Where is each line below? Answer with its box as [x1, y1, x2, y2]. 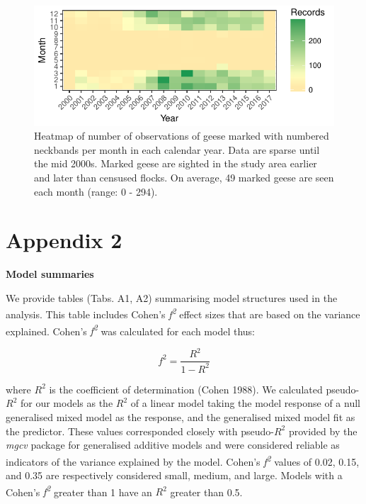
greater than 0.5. [170, 484, 243, 499]
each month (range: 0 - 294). [34, 184, 158, 198]
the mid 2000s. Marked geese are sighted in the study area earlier [34, 156, 317, 171]
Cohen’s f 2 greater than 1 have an [6, 482, 152, 499]
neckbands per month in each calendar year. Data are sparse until [34, 142, 320, 157]
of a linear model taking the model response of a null [130, 396, 360, 410]
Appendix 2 [6, 225, 122, 254]
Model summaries [6, 267, 94, 281]
